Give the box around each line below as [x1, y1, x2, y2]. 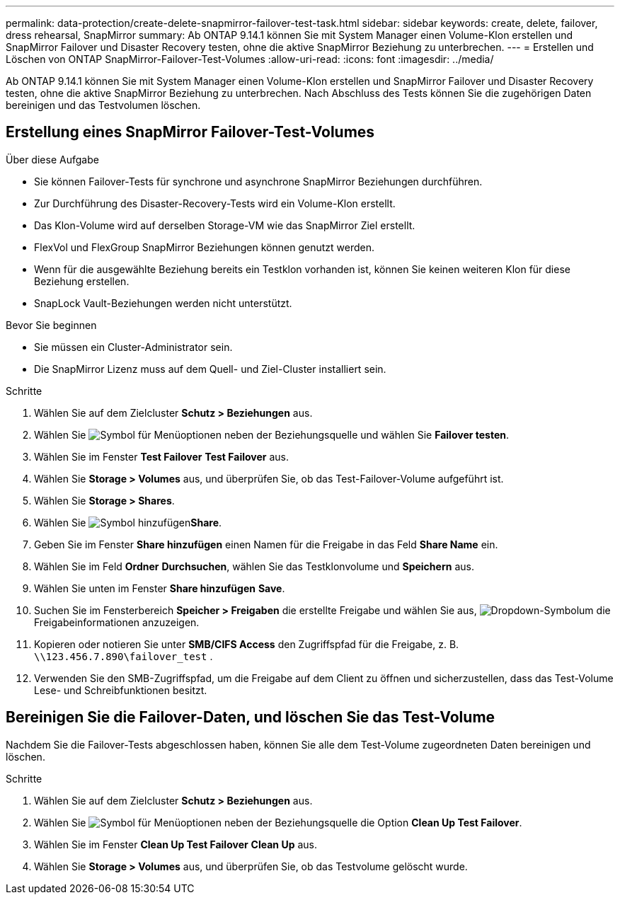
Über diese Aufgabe [6, 153, 99, 166]
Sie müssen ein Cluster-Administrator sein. [34, 340, 233, 353]
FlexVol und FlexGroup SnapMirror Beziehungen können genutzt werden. [34, 241, 374, 253]
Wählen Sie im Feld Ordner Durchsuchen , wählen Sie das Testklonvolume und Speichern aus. [34, 560, 474, 572]
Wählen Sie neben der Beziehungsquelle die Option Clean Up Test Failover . [34, 816, 522, 829]
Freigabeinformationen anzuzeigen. [34, 616, 200, 628]
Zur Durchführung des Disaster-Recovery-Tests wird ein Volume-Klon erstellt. [34, 197, 396, 209]
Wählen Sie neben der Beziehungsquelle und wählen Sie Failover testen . [34, 428, 509, 441]
